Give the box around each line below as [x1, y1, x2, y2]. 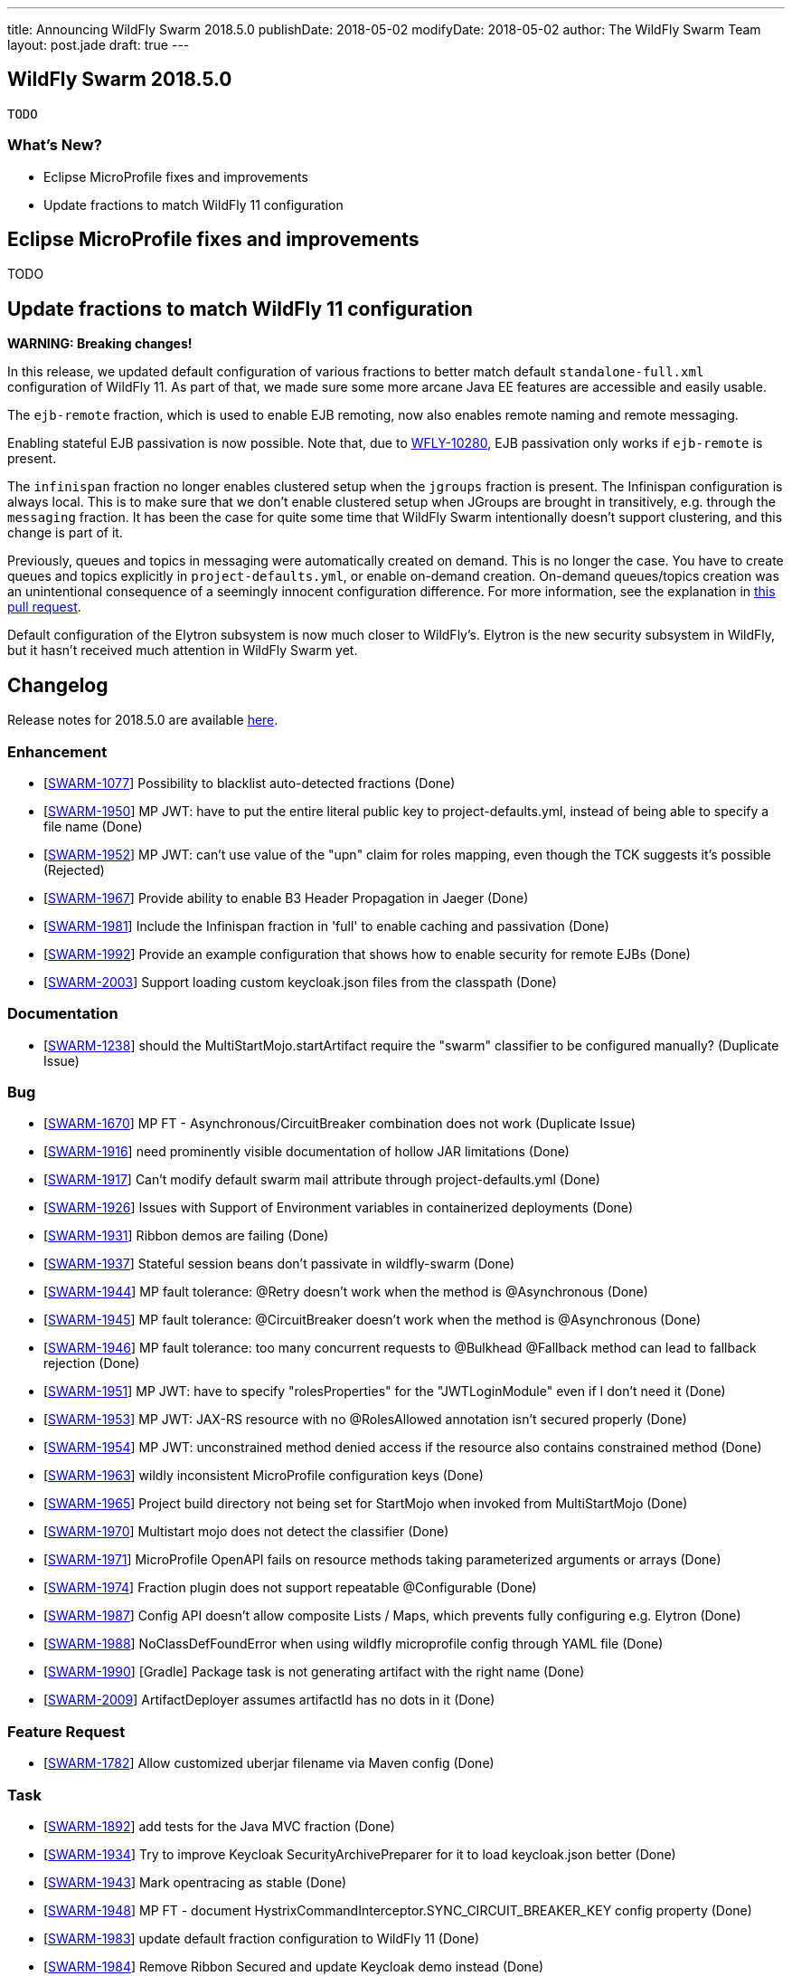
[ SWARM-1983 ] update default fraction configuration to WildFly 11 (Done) [43, 1930, 479, 1946]
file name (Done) [43, 818, 143, 834]
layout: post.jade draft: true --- [7, 37, 190, 52]
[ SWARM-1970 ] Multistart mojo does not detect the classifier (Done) [43, 1524, 449, 1540]
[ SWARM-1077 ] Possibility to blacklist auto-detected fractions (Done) [43, 774, 456, 791]
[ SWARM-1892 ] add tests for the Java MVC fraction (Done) [43, 1818, 395, 1834]
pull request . [7, 599, 81, 615]
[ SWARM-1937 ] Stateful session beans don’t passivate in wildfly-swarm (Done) [43, 1256, 515, 1272]
